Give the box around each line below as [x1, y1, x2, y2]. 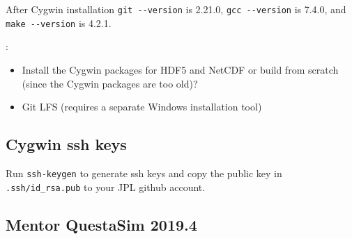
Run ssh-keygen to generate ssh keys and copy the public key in [6, 165, 282, 180]
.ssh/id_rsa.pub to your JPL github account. [6, 179, 206, 194]
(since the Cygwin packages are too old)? [22, 76, 198, 90]
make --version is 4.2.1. [6, 15, 112, 30]
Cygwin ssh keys [6, 133, 127, 155]
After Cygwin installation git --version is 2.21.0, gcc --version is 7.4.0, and [6, 2, 346, 16]
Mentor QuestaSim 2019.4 [6, 213, 197, 235]
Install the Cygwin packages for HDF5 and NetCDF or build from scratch [22, 62, 339, 76]
